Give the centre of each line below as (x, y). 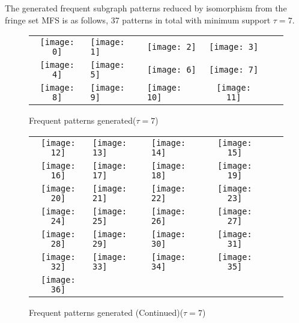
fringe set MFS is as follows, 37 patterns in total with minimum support (138, 20)
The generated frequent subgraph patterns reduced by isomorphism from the (146, 8)
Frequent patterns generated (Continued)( (106, 312)
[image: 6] (171, 70)
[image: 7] (234, 70)
